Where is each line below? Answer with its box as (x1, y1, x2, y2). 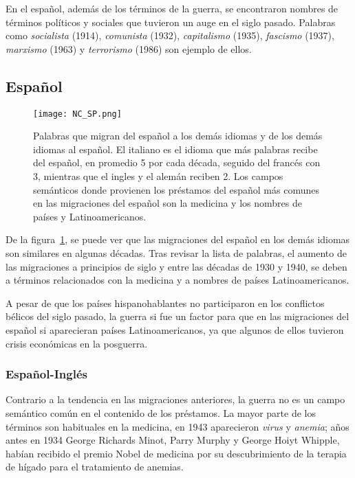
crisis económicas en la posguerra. (6, 336, 148, 350)
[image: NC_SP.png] (33, 109, 122, 119)
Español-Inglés (6, 365, 87, 383)
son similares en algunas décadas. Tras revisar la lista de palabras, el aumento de (6, 245, 347, 260)
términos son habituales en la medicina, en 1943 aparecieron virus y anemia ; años (6, 419, 349, 433)
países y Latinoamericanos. (33, 209, 147, 223)
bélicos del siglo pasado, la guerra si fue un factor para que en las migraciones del (6, 309, 349, 323)
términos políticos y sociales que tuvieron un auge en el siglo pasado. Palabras (6, 14, 336, 29)
